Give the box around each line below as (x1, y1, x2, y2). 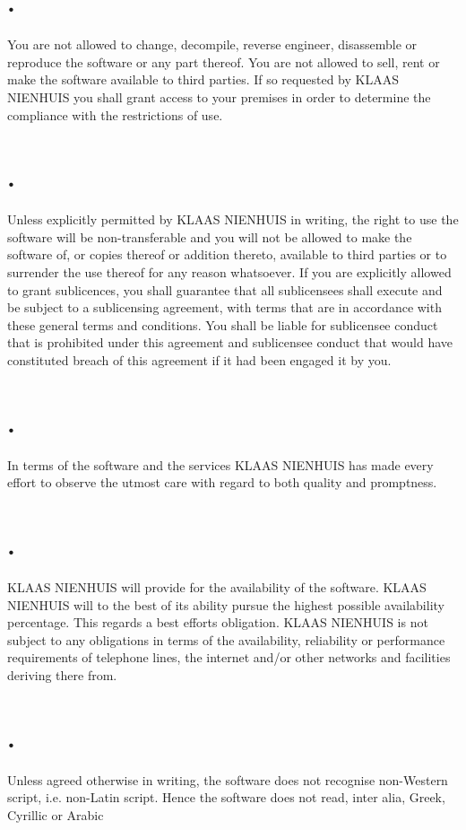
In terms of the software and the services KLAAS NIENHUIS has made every (7, 455, 434, 474)
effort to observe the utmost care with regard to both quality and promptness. (7, 473, 437, 492)
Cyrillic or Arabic (7, 805, 104, 824)
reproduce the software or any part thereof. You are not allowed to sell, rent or (7, 52, 440, 71)
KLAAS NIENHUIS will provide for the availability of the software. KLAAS (7, 578, 427, 596)
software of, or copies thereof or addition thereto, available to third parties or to (7, 245, 447, 264)
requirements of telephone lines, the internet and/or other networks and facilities (7, 648, 451, 667)
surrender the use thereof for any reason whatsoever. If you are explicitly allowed (7, 263, 452, 281)
